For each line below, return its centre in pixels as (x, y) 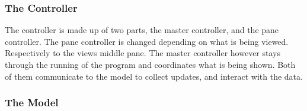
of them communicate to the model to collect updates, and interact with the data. (154, 76)
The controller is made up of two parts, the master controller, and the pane (142, 30)
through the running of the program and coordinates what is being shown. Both (150, 64)
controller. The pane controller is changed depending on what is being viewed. (147, 41)
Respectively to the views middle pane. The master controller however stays (143, 53)
